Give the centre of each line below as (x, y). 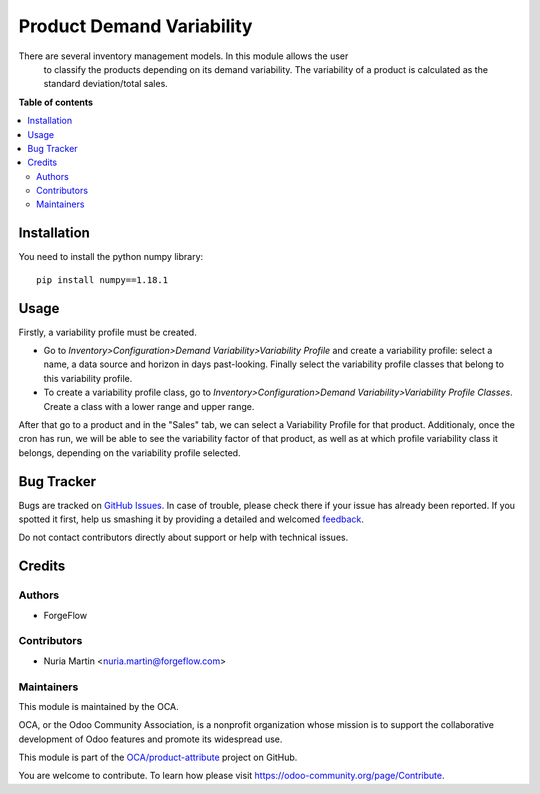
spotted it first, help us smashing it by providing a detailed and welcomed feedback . (191, 519)
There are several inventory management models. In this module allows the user (183, 56)
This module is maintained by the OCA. (98, 706)
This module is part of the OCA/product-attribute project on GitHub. (158, 757)
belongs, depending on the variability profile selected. (129, 452)
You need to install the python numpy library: (111, 257)
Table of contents (56, 102)
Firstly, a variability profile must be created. (107, 332)
